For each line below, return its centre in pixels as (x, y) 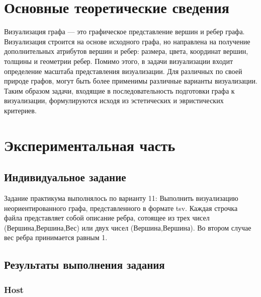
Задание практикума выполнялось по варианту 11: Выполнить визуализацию (121, 198)
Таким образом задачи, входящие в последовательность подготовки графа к (119, 90)
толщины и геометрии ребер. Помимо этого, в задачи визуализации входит (119, 61)
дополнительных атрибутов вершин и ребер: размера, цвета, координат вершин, (126, 51)
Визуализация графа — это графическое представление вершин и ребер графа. (124, 31)
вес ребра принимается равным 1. (56, 237)
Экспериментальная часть (90, 145)
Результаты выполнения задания (84, 265)
